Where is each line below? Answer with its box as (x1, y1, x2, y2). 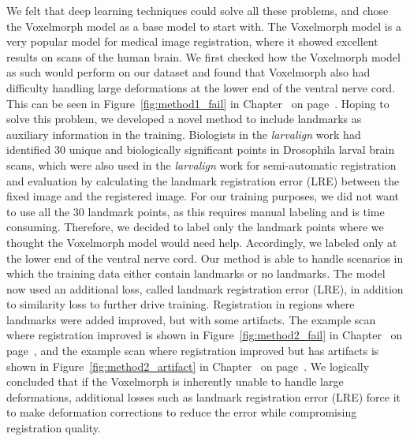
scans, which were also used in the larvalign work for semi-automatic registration (6, 156, 397, 173)
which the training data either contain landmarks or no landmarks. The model (6, 265, 386, 282)
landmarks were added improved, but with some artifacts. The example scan (6, 311, 376, 327)
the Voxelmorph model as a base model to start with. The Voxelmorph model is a (6, 17, 401, 34)
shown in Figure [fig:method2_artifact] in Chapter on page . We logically (6, 357, 370, 374)
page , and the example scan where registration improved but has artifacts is (6, 342, 379, 359)
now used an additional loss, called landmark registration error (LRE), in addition (6, 280, 404, 297)
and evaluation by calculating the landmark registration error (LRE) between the (6, 172, 400, 189)
